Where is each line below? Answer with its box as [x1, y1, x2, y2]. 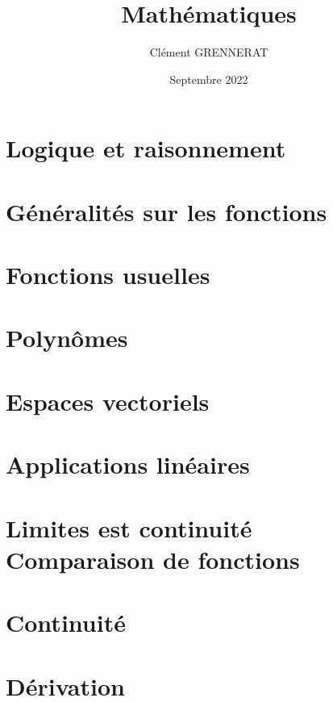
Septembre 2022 [169, 70, 248, 87]
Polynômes [6, 321, 128, 354]
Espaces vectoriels [6, 384, 210, 417]
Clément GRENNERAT [149, 44, 268, 61]
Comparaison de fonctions [6, 542, 300, 575]
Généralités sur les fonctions [6, 194, 327, 228]
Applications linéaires [6, 448, 250, 481]
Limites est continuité [6, 511, 252, 544]
